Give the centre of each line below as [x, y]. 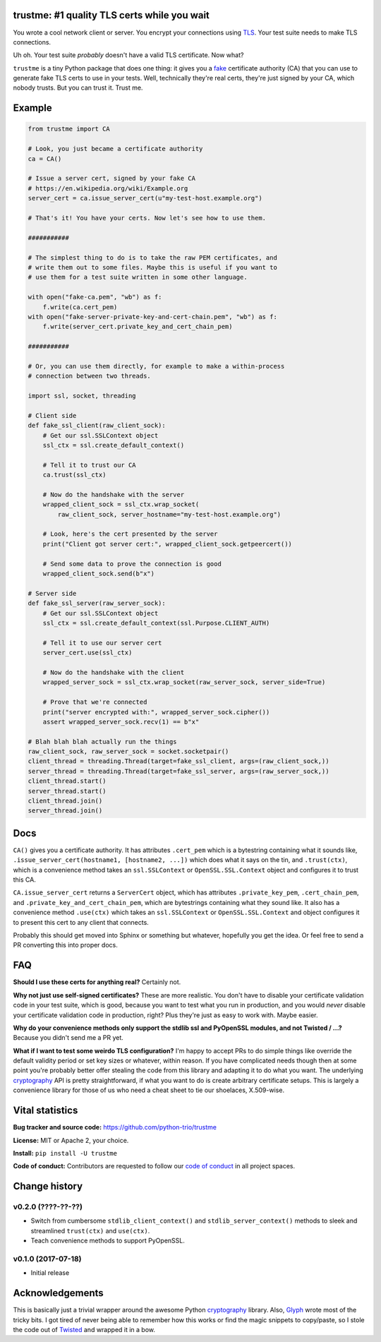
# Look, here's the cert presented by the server [130, 534]
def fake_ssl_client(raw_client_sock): [97, 426]
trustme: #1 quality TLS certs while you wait [111, 15]
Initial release [50, 1273]
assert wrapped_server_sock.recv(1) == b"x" [121, 721]
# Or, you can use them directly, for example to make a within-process [156, 366]
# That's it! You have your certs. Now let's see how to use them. [147, 218]
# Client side [52, 415]
